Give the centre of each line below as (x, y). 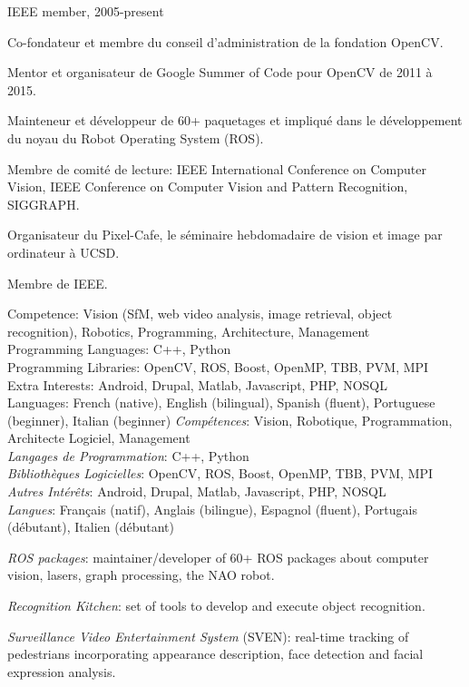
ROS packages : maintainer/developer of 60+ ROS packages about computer (218, 557)
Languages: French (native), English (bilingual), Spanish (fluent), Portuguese (221, 402)
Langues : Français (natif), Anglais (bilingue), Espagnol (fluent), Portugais (212, 509)
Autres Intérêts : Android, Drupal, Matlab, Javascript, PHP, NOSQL (197, 491)
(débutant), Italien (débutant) (91, 527)
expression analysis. (62, 671)
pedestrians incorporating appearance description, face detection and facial (215, 654)
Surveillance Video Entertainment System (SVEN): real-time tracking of (208, 636)
